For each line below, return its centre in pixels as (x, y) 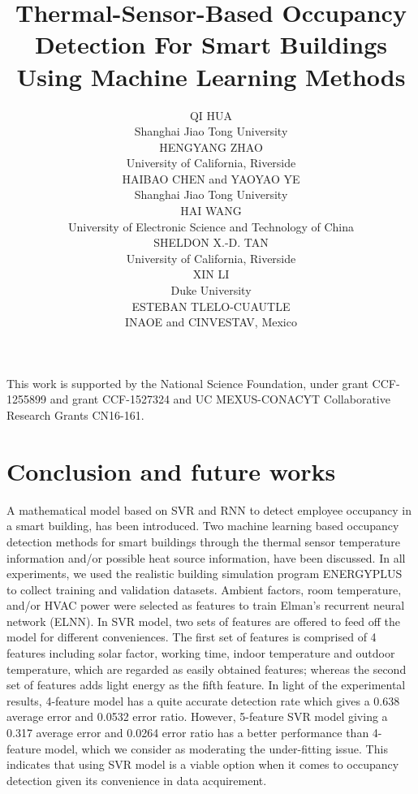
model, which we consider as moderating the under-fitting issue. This (216, 748)
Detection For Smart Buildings (211, 44)
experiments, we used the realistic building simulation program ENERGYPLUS (205, 574)
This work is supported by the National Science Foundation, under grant (187, 383)
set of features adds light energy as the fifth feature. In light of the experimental (206, 685)
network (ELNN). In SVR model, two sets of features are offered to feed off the (204, 621)
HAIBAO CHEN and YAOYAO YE (211, 178)
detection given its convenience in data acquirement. (137, 780)
